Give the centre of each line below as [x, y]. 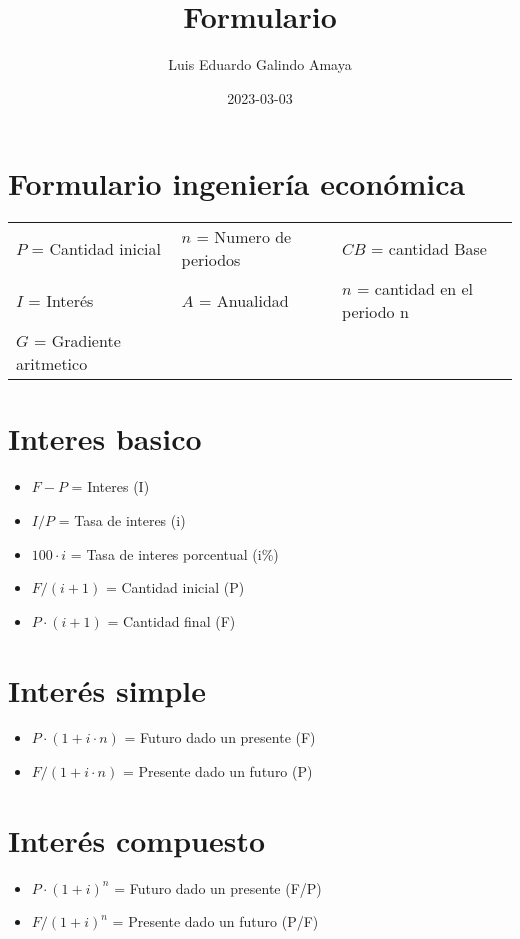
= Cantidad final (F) [171, 620]
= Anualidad [243, 300]
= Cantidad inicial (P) [175, 587]
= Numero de [244, 237]
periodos [211, 260]
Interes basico [105, 438]
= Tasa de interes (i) [122, 519]
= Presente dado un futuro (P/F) [215, 921]
